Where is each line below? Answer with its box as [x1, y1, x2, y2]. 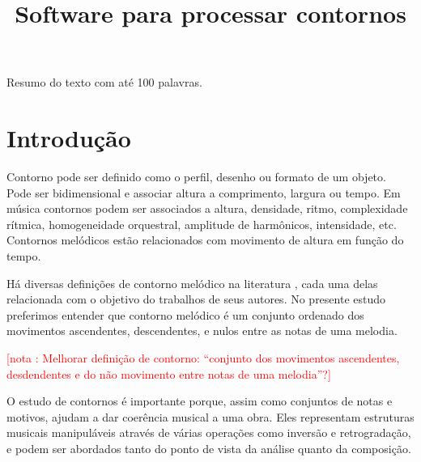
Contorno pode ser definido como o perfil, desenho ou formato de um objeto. [6, 168, 386, 185]
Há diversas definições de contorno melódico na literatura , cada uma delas [6, 274, 378, 291]
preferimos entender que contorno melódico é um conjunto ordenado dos [6, 306, 364, 323]
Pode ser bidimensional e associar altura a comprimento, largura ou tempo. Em [6, 184, 401, 201]
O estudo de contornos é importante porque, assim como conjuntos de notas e [6, 392, 393, 409]
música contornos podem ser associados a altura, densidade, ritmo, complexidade [6, 200, 408, 217]
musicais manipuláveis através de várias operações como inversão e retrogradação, [6, 424, 411, 441]
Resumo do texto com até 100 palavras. [6, 74, 202, 91]
